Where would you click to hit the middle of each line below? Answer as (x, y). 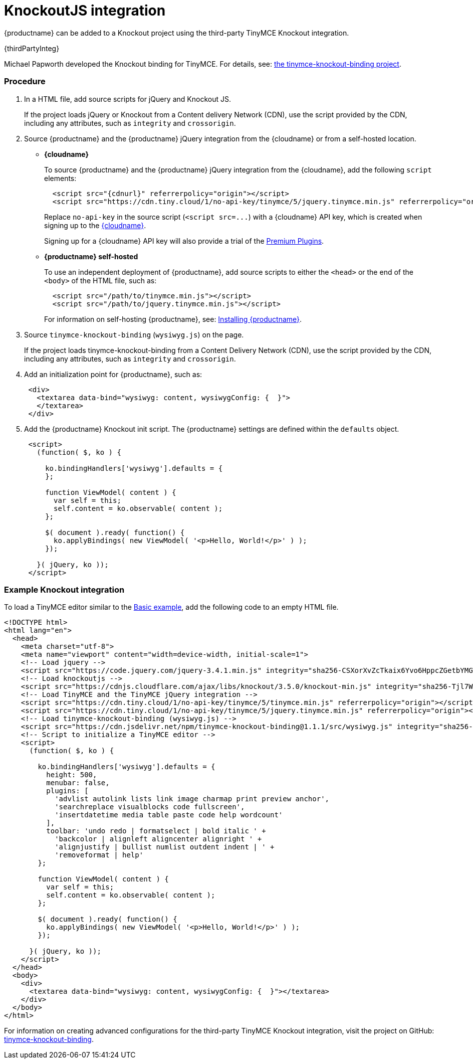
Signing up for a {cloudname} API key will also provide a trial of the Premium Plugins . (184, 241)
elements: (60, 178)
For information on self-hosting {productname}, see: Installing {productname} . (173, 319)
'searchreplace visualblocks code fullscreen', (150, 807)
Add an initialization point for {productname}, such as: (113, 374)
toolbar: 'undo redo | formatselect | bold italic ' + (156, 831)
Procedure (25, 81)
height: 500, (72, 775)
